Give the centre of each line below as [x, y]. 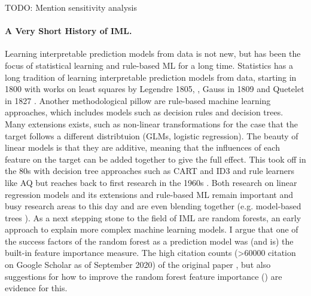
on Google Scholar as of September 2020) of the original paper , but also [138, 265]
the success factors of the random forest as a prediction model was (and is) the [149, 241]
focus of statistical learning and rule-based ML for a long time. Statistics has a [149, 65]
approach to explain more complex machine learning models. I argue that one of [152, 229]
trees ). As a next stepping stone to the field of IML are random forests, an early [153, 217]
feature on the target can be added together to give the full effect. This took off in [155, 159]
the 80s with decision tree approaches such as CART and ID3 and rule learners [150, 171]
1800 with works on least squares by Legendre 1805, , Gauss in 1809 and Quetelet [155, 89]
